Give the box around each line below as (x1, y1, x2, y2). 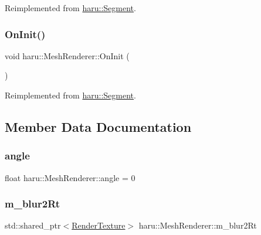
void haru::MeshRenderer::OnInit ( (5, 49, 130, 62)
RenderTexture (72, 219, 126, 231)
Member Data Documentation (5, 117, 192, 135)
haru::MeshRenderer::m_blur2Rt (138, 219, 257, 231)
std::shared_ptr (5, 219, 61, 231)
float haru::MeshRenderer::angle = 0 (5, 171, 135, 183)
